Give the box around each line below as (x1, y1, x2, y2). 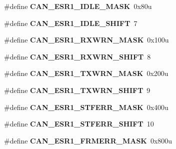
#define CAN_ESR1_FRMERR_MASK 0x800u (4, 135, 172, 145)
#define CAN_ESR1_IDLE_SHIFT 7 (4, 17, 137, 28)
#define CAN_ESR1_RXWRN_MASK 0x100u (4, 34, 169, 45)
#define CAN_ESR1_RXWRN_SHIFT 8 (4, 51, 151, 61)
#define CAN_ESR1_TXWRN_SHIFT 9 (4, 84, 150, 95)
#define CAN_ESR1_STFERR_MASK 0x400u (4, 101, 168, 112)
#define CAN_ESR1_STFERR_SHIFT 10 (4, 118, 154, 129)
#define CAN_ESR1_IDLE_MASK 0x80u (4, 1, 152, 11)
